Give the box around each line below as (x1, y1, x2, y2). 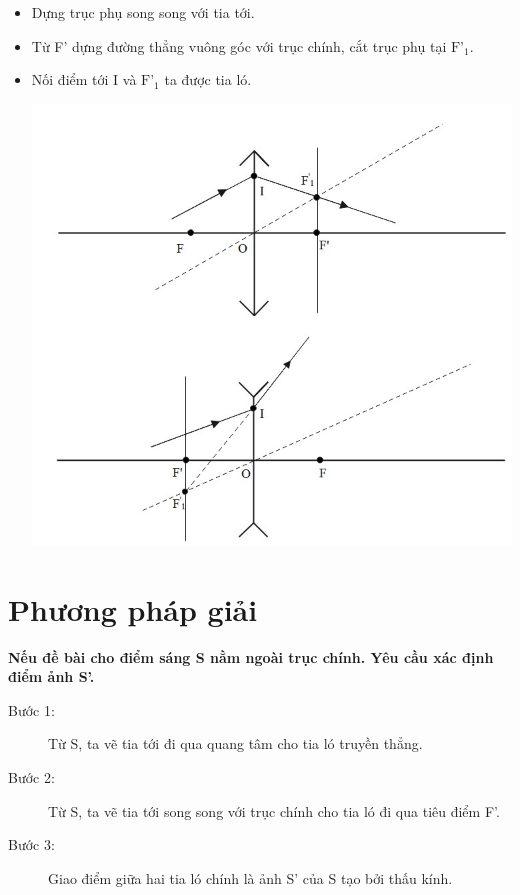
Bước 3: (8, 834, 55, 855)
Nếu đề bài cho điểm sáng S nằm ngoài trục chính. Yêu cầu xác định (8, 646, 494, 667)
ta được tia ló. (164, 69, 252, 90)
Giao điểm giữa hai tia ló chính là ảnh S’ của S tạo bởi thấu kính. (48, 867, 453, 888)
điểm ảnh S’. (8, 666, 95, 687)
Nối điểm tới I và (31, 69, 137, 90)
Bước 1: (8, 699, 55, 720)
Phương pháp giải (8, 588, 258, 629)
